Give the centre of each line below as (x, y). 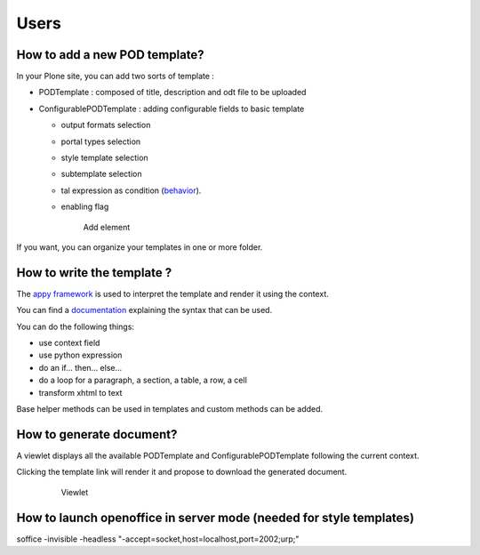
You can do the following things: (76, 326)
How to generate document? (97, 434)
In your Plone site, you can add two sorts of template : (116, 76)
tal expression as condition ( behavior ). (131, 190)
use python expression (80, 355)
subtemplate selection (101, 174)
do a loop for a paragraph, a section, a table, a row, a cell (143, 380)
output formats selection (106, 125)
